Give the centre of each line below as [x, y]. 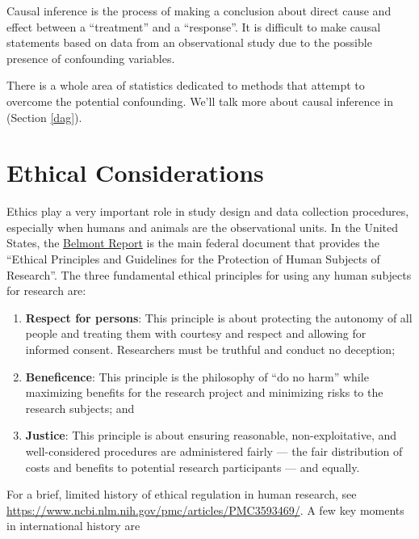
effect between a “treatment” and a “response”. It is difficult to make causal [194, 26]
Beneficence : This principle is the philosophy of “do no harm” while [197, 376]
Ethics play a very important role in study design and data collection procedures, [208, 211]
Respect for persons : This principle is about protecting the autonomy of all [219, 317]
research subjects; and [80, 408]
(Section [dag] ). [44, 117]
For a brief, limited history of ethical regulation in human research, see [182, 494]
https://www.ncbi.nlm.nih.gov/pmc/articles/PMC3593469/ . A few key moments [205, 510]
